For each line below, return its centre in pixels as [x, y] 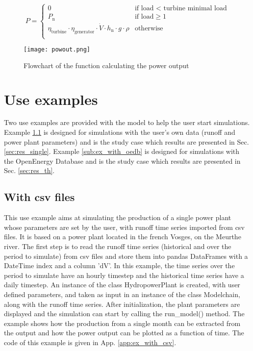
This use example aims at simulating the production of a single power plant [118, 217]
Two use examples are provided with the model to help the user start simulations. [127, 122]
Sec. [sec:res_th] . [29, 170]
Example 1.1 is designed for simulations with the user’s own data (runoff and [120, 132]
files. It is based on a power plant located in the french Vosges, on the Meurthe [123, 237]
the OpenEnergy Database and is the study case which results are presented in [122, 161]
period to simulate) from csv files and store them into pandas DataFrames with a [126, 256]
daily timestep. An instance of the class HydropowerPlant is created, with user [122, 285]
